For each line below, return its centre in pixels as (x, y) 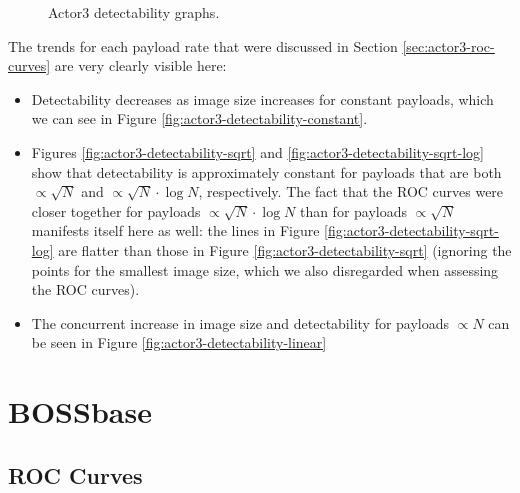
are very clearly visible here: (140, 65)
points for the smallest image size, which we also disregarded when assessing (265, 269)
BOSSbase (80, 411)
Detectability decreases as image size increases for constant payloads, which (262, 98)
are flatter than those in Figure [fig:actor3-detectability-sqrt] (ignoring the (285, 249)
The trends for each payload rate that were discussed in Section (203, 45)
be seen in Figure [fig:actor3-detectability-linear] (179, 342)
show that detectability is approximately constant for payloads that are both (266, 171)
